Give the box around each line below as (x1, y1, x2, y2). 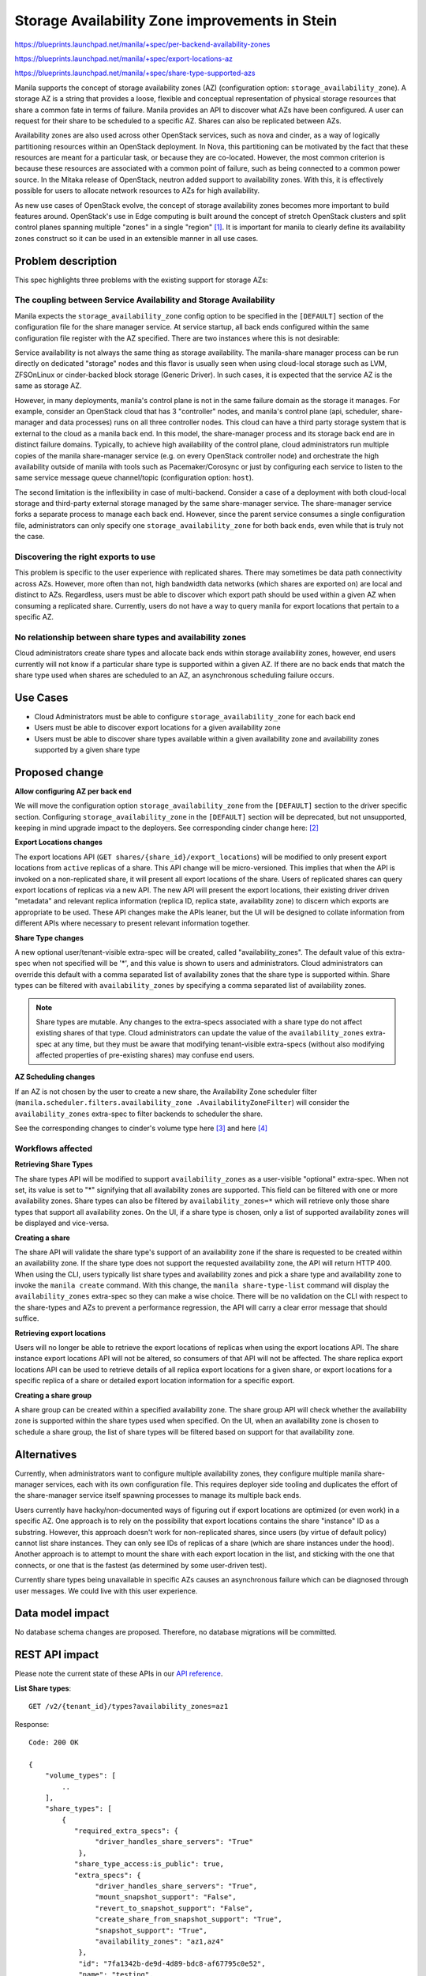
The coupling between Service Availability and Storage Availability (14, 295, 275, 306)
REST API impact (14, 1648, 99, 1661)
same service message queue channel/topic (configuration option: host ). (14, 473, 254, 482)
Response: (14, 1719, 50, 1729)
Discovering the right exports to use (14, 552, 155, 563)
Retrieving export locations (14, 1328, 106, 1337)
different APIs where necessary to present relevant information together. (14, 918, 250, 928)
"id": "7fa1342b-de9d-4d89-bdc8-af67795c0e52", (78, 1959, 266, 1968)
